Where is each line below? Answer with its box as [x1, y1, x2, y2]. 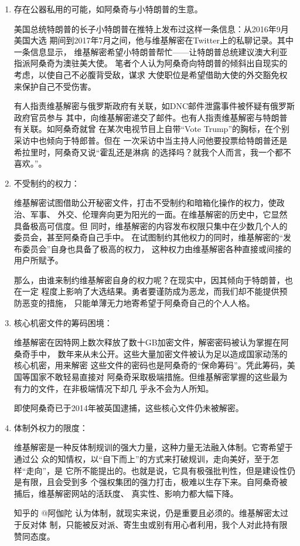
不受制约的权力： [13, 177, 80, 189]
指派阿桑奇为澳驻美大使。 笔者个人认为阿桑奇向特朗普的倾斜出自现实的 [13, 57, 288, 69]
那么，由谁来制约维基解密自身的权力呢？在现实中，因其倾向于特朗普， [13, 273, 285, 286]
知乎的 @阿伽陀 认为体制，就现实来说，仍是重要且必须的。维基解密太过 [13, 507, 289, 519]
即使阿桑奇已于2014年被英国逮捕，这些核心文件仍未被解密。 [13, 402, 244, 414]
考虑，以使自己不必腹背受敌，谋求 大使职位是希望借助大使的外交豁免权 [13, 68, 288, 80]
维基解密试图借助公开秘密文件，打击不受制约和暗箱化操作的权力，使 [13, 196, 277, 209]
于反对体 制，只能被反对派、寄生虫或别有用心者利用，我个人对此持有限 [13, 518, 288, 530]
